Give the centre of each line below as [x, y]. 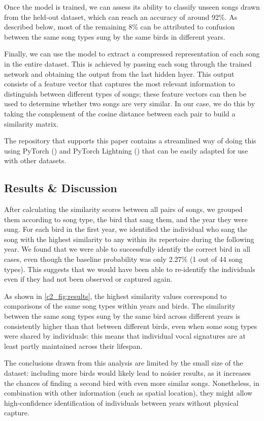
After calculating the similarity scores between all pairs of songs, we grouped [123, 209]
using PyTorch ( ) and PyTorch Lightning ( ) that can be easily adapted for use [126, 150]
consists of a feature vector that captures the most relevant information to [120, 84]
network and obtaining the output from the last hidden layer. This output [119, 73]
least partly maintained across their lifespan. [73, 345]
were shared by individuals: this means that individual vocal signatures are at [125, 336]
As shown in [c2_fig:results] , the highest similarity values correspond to [115, 296]
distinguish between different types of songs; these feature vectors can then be [125, 93]
